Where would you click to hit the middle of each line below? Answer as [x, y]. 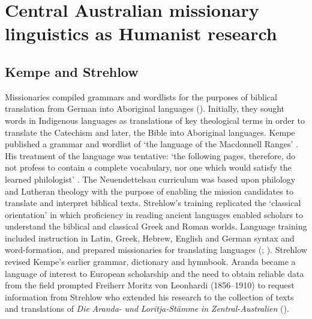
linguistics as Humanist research [141, 33]
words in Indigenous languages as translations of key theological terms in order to [155, 120]
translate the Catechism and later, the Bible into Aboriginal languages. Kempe [150, 132]
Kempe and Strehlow [72, 71]
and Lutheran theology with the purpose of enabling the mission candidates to [149, 191]
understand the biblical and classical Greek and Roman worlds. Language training [156, 226]
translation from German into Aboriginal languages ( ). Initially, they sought [145, 108]
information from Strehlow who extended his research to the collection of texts [149, 296]
